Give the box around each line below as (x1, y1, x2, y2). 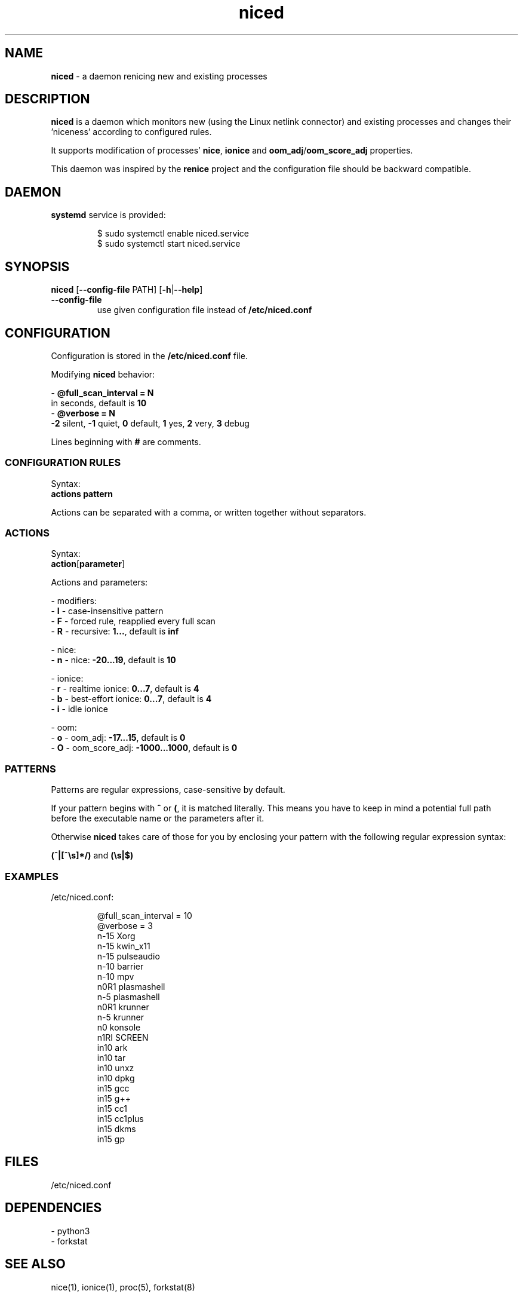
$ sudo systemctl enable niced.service (97, 228, 249, 239)
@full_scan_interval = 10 (97, 910, 192, 921)
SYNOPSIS (5, 259, 70, 274)
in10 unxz (97, 1062, 134, 1073)
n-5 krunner (97, 1011, 144, 1022)
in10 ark (97, 1042, 128, 1053)
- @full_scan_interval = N (51, 387, 154, 398)
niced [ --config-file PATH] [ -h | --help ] (51, 284, 203, 295)
